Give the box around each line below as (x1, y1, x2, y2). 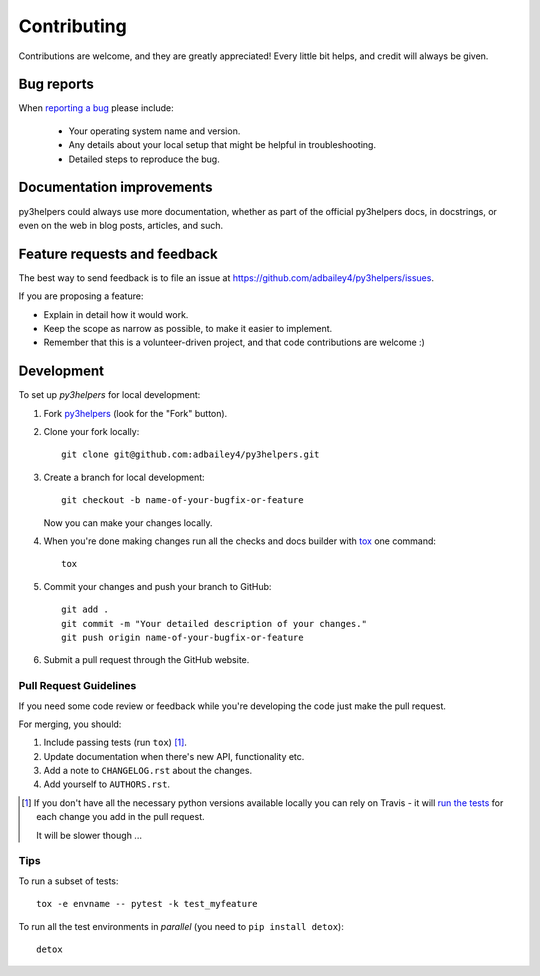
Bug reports (18, 76, 95, 93)
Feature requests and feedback (18, 245, 219, 262)
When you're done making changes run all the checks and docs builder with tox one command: (43, 535, 437, 547)
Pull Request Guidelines (18, 679, 137, 693)
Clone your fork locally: (43, 426, 140, 438)
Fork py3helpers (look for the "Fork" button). (43, 407, 228, 419)
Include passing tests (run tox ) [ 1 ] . (43, 736, 187, 749)
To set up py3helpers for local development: (18, 389, 201, 401)
